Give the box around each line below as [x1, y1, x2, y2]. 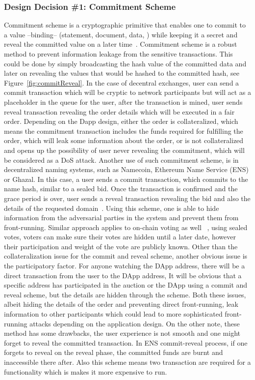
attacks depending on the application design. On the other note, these [29, 318, 240, 328]
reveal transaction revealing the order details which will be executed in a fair [4, 106, 235, 117]
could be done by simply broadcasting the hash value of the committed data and [4, 58, 247, 68]
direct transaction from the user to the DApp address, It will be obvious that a [4, 270, 242, 280]
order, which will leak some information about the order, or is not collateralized [4, 135, 244, 146]
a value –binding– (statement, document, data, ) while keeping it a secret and [4, 29, 238, 39]
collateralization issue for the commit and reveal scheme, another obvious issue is [4, 251, 248, 261]
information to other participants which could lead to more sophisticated [4, 309, 223, 319]
